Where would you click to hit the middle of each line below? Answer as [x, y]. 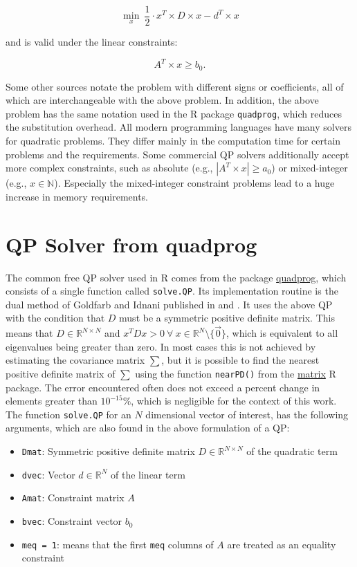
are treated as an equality [282, 544]
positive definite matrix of [61, 373]
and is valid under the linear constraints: [92, 42]
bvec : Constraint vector [72, 521]
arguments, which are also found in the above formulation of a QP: [148, 428]
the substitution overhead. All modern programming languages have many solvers [178, 127]
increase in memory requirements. [77, 196]
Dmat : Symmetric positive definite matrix [108, 451]
